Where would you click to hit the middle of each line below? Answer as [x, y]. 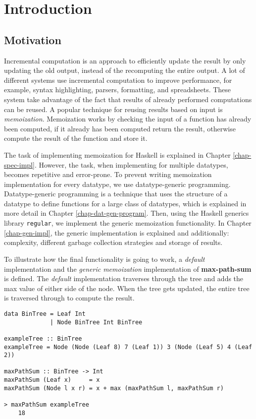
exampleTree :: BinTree [43, 338]
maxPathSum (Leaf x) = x [52, 380]
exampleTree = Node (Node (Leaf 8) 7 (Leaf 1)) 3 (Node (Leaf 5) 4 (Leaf [128, 347]
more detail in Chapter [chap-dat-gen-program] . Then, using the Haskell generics [127, 213]
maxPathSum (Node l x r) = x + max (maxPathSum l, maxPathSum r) [114, 388]
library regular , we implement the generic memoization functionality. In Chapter [128, 223]
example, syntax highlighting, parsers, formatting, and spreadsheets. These [118, 90]
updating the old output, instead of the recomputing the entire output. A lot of [125, 70]
